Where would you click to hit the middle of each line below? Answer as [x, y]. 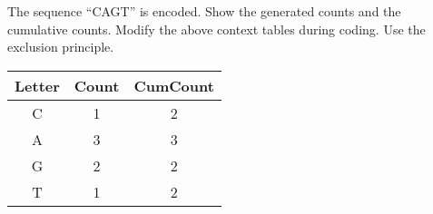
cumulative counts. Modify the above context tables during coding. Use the [216, 29]
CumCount [174, 85]
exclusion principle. [61, 47]
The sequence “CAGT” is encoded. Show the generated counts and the [204, 11]
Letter [37, 85]
